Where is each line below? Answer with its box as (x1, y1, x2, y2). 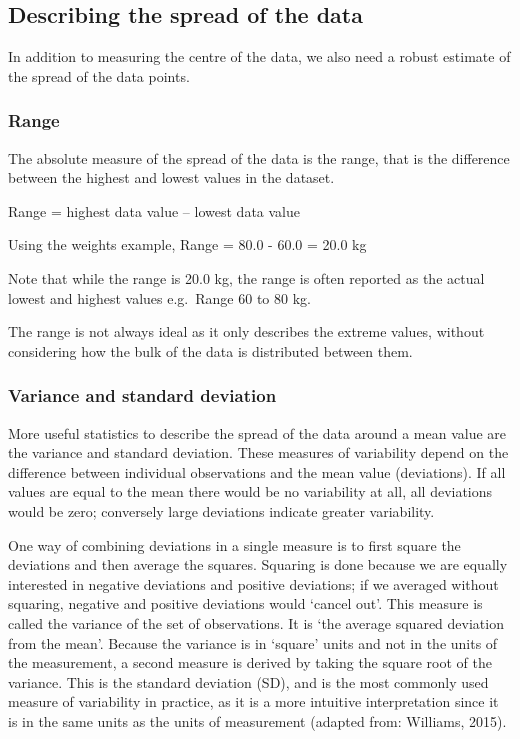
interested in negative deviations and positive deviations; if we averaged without (8, 573, 499, 594)
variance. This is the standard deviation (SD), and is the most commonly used (8, 671, 489, 692)
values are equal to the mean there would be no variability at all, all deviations (8, 481, 493, 502)
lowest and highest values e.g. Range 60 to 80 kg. (8, 287, 311, 308)
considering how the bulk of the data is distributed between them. (8, 340, 413, 361)
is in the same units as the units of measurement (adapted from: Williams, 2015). (8, 710, 507, 731)
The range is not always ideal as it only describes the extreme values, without (8, 321, 485, 342)
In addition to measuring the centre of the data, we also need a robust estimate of (8, 46, 511, 67)
